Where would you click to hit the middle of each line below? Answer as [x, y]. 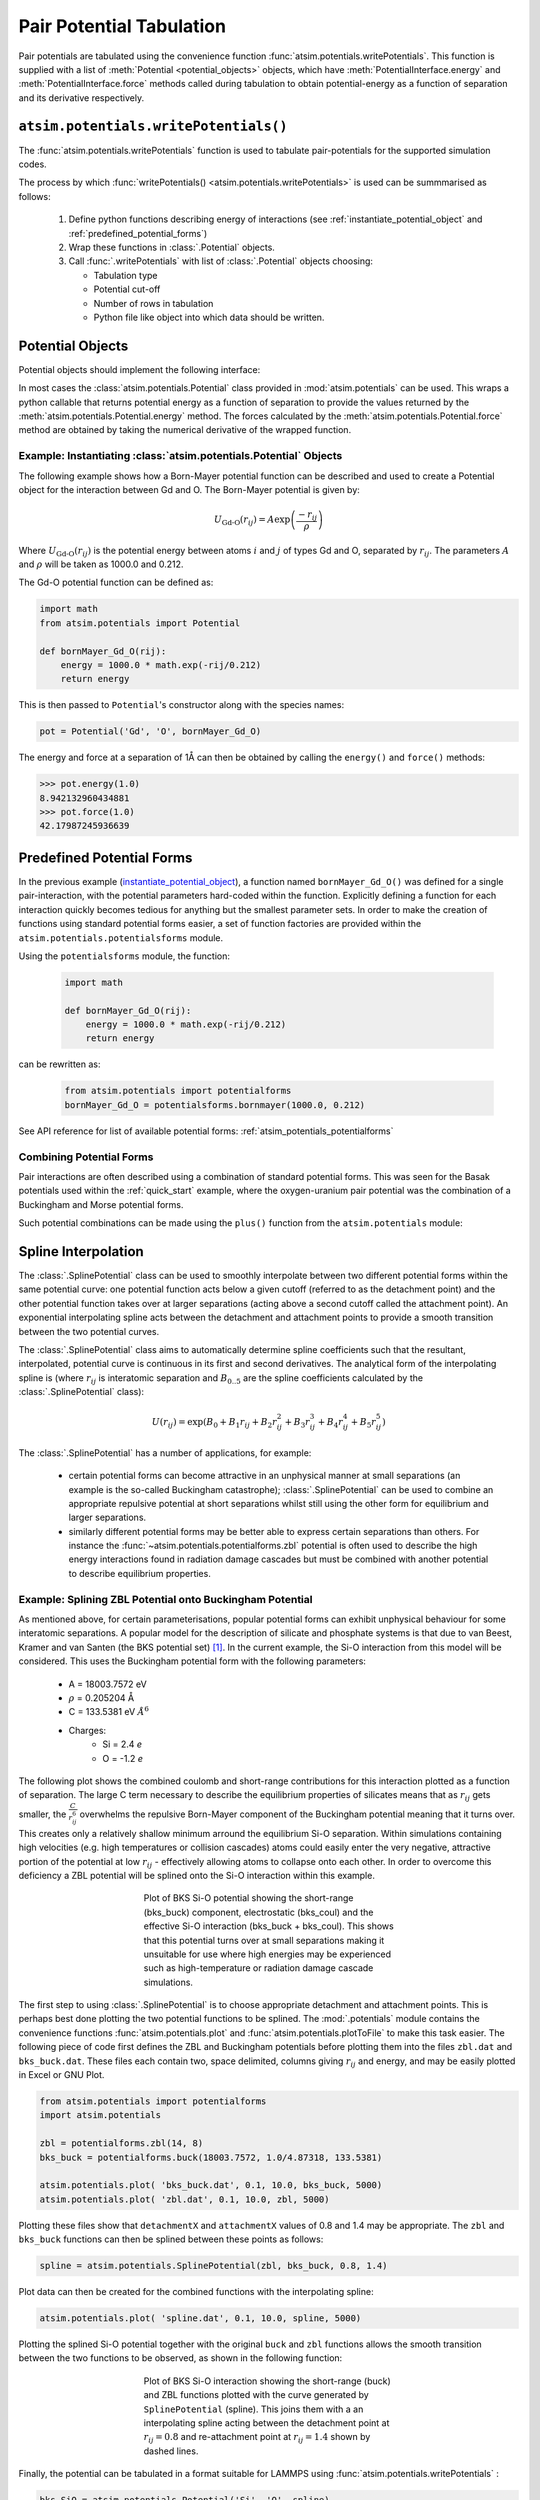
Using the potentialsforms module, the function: [124, 956]
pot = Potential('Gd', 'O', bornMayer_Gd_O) [150, 731]
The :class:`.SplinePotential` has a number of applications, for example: [165, 1452]
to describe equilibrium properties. [140, 1573]
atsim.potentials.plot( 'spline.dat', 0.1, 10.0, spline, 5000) [200, 2318]
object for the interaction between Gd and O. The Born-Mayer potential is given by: [189, 489]
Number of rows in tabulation [153, 303]
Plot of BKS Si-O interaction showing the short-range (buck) [267, 2381]
